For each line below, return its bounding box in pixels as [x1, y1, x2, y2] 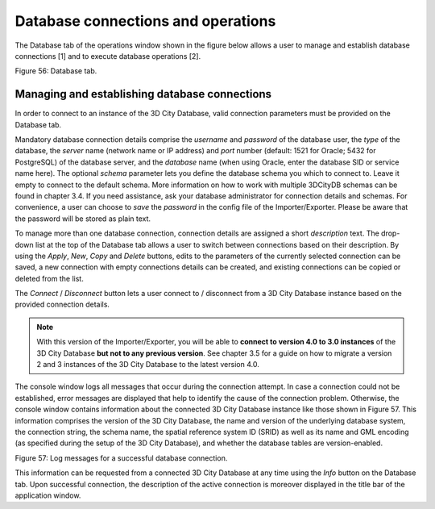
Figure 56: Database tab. [14, 66, 97, 76]
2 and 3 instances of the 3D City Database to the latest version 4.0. [36, 360, 259, 369]
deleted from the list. [14, 273, 84, 283]
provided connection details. [14, 299, 110, 310]
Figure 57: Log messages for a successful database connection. [14, 453, 228, 463]
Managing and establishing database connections [14, 87, 272, 101]
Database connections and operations [14, 12, 276, 30]
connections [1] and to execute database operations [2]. [14, 51, 201, 60]
